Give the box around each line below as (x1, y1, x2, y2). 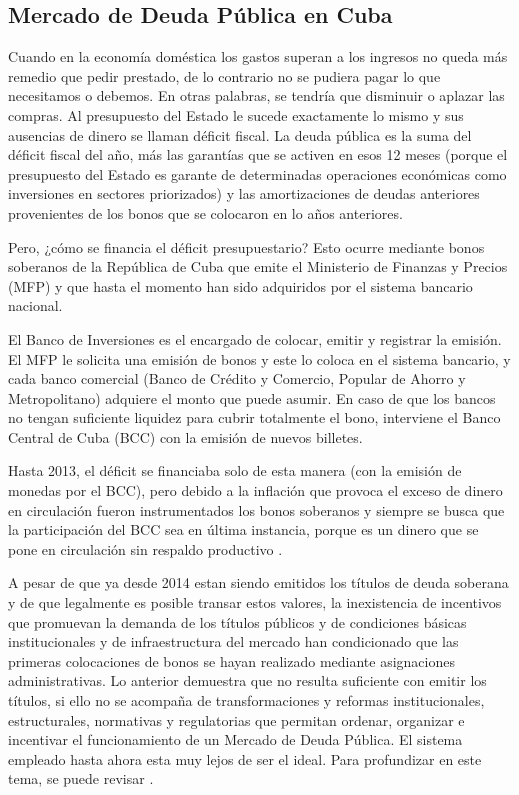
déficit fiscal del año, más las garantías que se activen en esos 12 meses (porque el (8, 144, 508, 165)
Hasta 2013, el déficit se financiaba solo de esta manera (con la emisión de (8, 460, 462, 481)
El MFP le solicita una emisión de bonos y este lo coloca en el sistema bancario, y (8, 348, 511, 369)
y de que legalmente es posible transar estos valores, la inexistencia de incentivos (8, 592, 502, 613)
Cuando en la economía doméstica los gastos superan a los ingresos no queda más (8, 46, 508, 67)
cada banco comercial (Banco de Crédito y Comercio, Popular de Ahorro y (8, 368, 466, 389)
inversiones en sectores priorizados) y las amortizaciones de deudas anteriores (8, 183, 480, 204)
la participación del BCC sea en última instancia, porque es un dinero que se (8, 519, 479, 540)
